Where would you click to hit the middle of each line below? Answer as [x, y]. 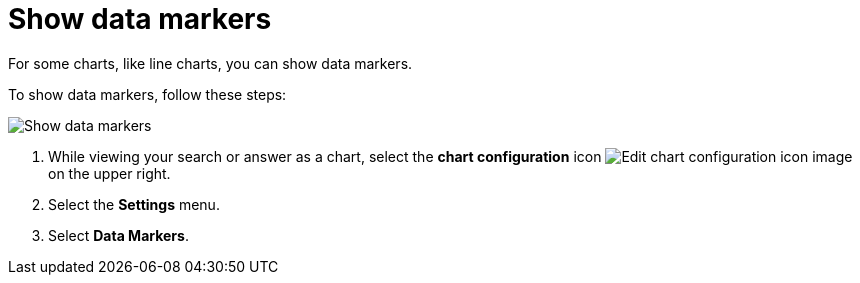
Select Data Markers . [118, 235]
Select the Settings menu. [134, 204]
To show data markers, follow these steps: [147, 94]
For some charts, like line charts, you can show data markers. [210, 63]
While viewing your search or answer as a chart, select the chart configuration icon [325, 156]
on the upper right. [109, 173]
